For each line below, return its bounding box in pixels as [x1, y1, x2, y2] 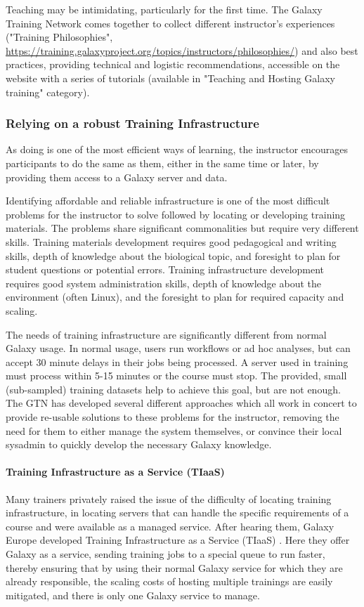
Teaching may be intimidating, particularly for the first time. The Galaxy [6, 2, 323, 16]
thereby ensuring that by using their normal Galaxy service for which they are [6, 560, 343, 575]
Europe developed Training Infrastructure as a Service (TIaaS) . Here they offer [6, 533, 350, 547]
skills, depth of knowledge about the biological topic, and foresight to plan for [6, 248, 341, 263]
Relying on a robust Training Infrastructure [6, 115, 259, 132]
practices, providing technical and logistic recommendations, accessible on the [6, 57, 340, 72]
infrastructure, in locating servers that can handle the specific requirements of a [6, 505, 349, 520]
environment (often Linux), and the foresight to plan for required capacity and [6, 289, 344, 304]
